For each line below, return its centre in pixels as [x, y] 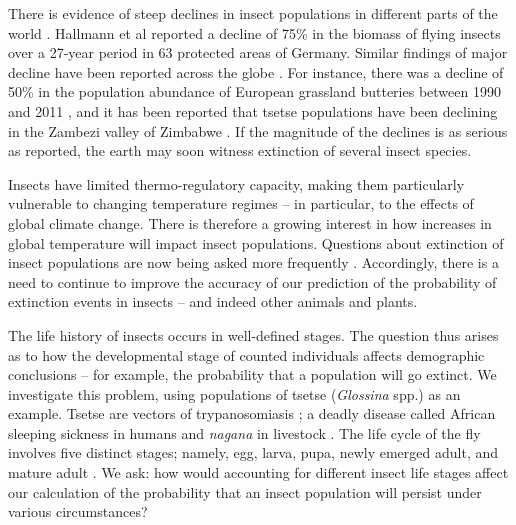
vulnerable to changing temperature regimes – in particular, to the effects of [241, 203]
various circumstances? [78, 511]
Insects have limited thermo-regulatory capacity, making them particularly [236, 183]
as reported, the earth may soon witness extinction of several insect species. [240, 150]
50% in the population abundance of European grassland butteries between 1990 [254, 91]
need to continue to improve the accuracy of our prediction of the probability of [252, 281]
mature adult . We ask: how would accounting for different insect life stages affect [258, 472]
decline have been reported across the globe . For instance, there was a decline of [256, 71]
